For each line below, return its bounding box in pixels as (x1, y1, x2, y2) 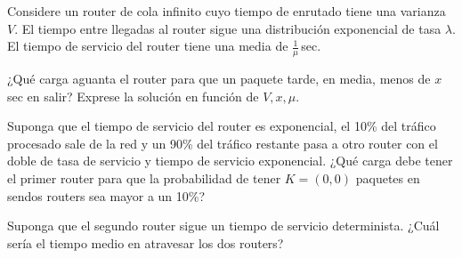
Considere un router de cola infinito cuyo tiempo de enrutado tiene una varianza (7, 2, 446, 20)
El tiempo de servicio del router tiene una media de (7, 36, 288, 55)
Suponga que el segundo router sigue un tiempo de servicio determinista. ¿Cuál (7, 216, 440, 235)
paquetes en (355, 168, 420, 187)
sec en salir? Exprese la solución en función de (7, 86, 259, 105)
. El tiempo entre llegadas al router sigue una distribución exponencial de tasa (14, 19, 442, 37)
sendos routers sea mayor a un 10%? (7, 186, 206, 205)
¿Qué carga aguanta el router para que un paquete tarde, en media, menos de (7, 69, 431, 88)
